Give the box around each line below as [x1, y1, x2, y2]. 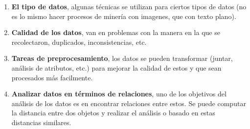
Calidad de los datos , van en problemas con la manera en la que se [11, 27, 220, 37]
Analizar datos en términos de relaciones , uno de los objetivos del [11, 89, 227, 99]
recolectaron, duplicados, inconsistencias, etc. [11, 37, 147, 47]
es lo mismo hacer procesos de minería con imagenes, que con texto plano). [11, 11, 236, 21]
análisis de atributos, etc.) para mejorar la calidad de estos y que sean [11, 62, 222, 73]
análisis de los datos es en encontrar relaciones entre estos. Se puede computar [11, 98, 246, 108]
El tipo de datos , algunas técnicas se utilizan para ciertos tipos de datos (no [11, 1, 247, 11]
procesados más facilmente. [11, 72, 93, 82]
